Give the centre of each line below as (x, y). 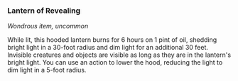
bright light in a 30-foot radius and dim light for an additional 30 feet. (108, 48)
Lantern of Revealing (44, 11)
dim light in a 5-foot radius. (47, 70)
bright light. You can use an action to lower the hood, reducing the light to (115, 63)
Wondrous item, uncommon (48, 26)
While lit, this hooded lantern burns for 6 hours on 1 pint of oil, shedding (112, 40)
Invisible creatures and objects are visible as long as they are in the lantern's (119, 55)
